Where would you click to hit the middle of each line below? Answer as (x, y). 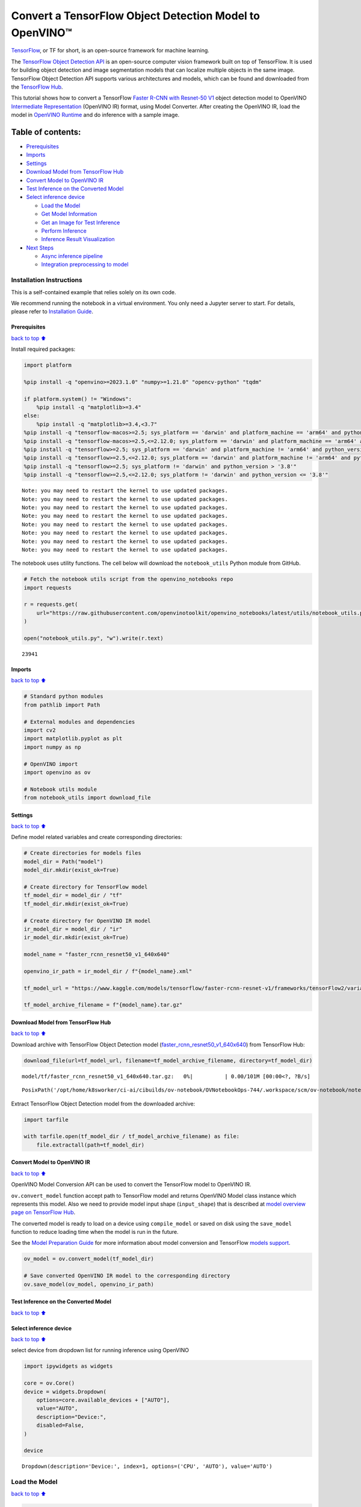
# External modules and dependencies (79, 722)
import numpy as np (52, 747)
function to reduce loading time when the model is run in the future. (95, 1232)
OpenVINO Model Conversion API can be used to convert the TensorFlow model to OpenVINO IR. (131, 1185)
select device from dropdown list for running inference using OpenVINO (100, 1350)
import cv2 (40, 730)
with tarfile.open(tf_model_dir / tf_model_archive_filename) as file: (132, 1137)
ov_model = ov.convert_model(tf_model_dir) (89, 1259)
